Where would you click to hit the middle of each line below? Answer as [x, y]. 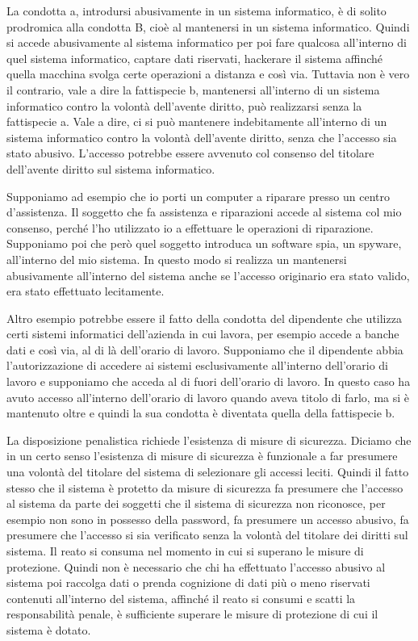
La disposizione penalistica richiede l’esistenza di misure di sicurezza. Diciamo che [209, 440]
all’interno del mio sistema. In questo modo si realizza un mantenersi [177, 259]
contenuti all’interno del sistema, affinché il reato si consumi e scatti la [181, 598]
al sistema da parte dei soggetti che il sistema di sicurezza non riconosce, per [196, 503]
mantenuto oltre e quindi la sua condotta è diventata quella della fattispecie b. [201, 413]
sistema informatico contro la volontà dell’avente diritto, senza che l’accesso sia [202, 137]
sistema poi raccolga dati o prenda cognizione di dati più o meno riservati [188, 582]
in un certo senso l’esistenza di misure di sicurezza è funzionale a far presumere [202, 456]
